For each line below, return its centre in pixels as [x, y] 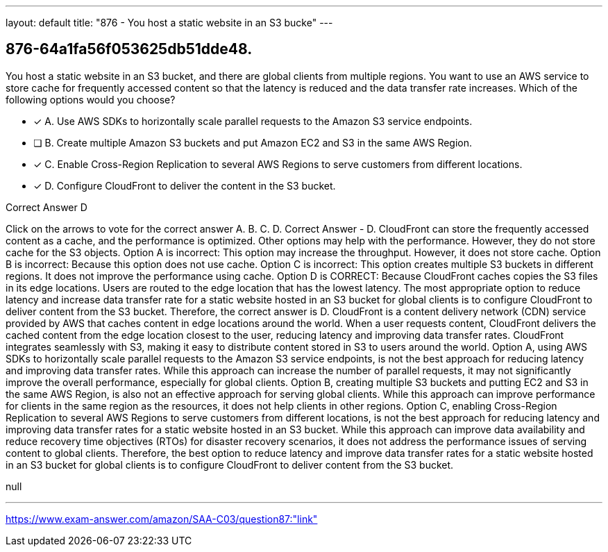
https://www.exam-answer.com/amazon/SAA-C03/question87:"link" [162, 519]
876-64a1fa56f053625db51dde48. [129, 49]
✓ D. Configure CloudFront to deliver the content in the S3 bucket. [185, 185]
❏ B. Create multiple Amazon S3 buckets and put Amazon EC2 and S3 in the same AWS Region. [253, 142]
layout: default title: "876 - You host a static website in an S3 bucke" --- [169, 23]
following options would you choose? [91, 99]
